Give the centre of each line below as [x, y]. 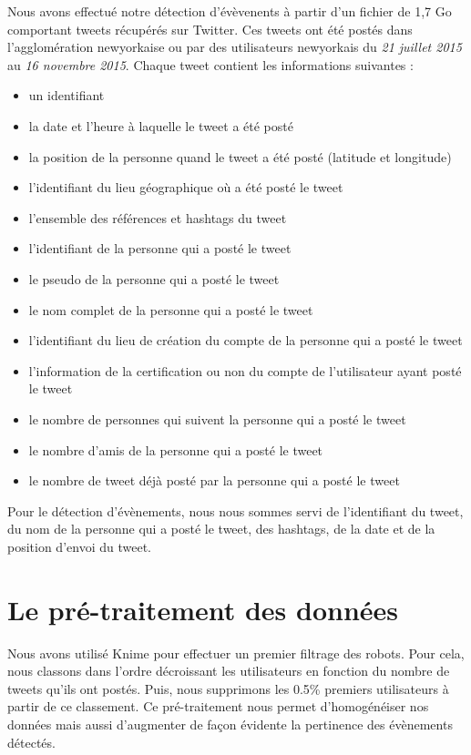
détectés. [31, 742]
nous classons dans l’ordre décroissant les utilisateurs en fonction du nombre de [229, 671]
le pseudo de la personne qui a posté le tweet [154, 278]
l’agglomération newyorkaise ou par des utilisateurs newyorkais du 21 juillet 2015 [235, 47]
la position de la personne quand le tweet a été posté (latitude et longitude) [240, 156]
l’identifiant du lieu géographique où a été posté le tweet [186, 187]
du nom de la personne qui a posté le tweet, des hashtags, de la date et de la [221, 529]
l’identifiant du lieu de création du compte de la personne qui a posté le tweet [246, 340]
